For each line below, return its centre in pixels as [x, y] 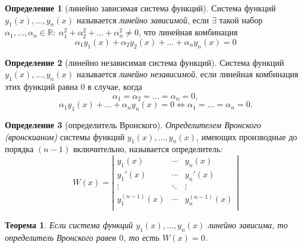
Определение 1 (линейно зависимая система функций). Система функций [140, 8]
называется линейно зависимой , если [143, 19]
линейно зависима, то [248, 225]
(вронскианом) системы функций [65, 136]
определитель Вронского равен [60, 237]
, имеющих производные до [247, 136]
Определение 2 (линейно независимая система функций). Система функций [145, 62]
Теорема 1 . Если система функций [69, 225]
